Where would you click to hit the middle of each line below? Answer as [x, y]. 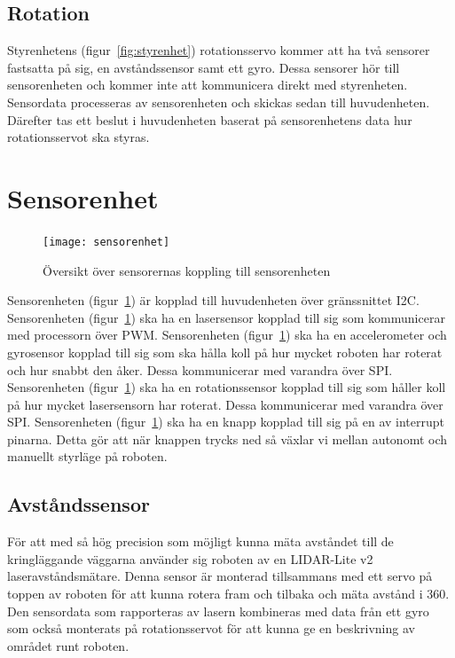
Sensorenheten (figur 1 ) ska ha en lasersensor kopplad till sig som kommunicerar [226, 317]
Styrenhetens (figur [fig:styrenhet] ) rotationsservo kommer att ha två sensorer [219, 50]
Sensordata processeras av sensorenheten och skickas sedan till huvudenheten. [219, 102]
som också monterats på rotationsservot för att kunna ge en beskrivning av [211, 628]
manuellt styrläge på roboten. [87, 456]
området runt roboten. [68, 645]
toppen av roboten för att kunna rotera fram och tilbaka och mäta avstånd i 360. [228, 594]
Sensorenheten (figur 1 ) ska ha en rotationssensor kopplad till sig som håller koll [227, 387]
